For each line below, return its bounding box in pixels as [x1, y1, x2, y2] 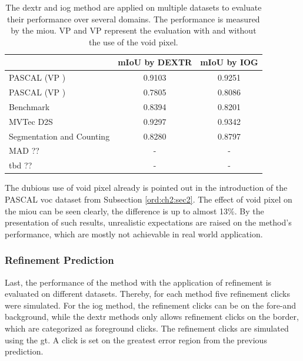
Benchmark [9, 100, 50, 112]
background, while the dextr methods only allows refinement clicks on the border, [5, 310, 299, 323]
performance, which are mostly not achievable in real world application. [5, 227, 263, 240]
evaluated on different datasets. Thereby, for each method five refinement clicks [5, 287, 290, 300]
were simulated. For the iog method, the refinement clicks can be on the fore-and [5, 299, 297, 311]
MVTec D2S [9, 115, 53, 127]
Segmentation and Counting [9, 130, 110, 142]
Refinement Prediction [5, 253, 114, 267]
